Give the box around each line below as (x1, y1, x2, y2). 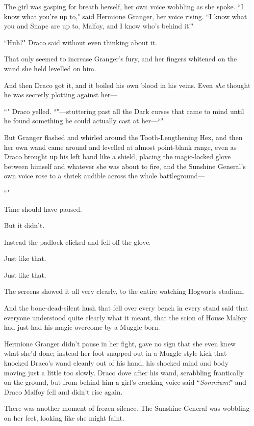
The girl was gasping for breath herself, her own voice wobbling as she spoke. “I (4, 1, 244, 11)
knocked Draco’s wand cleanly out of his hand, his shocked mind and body (4, 358, 229, 368)
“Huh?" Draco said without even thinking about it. (4, 37, 157, 47)
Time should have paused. (4, 203, 82, 214)
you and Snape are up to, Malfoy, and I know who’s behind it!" (4, 21, 194, 31)
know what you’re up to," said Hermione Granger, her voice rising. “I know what (4, 11, 247, 21)
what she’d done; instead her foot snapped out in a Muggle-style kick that (4, 348, 227, 358)
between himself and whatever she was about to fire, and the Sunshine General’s (4, 161, 246, 171)
